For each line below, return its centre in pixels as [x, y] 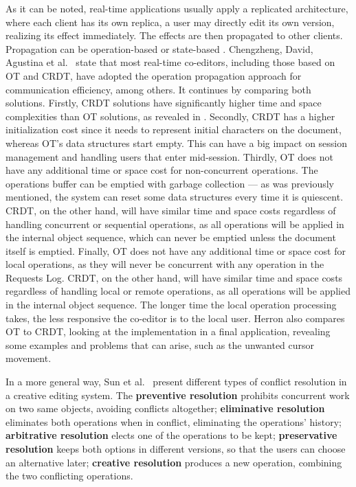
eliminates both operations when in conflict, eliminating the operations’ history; [174, 421]
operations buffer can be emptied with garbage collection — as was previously [170, 183]
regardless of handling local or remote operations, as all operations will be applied [178, 291]
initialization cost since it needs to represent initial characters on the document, [174, 129]
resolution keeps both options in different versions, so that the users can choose [176, 449]
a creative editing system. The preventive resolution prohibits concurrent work [178, 395]
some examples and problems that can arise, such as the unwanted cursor [160, 344]
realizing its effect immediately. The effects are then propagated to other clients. [174, 35]
